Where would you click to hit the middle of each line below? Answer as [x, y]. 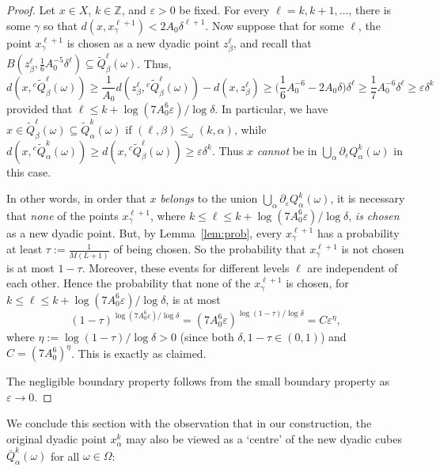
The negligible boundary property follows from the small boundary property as [198, 381]
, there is [370, 9]
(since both [207, 337]
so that [60, 25]
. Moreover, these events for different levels [186, 267]
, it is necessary [368, 198]
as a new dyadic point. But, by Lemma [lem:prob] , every [144, 232]
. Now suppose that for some [275, 25]
